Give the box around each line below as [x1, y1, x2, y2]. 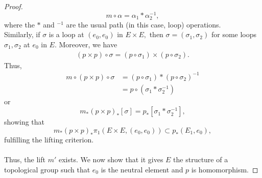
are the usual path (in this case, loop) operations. [66, 19, 221, 29]
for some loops [211, 29, 257, 40]
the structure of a [173, 154, 228, 165]
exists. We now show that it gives [58, 154, 163, 165]
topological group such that [4, 164, 90, 174]
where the [4, 19, 35, 29]
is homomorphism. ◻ [191, 164, 258, 174]
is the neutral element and [101, 164, 183, 174]
